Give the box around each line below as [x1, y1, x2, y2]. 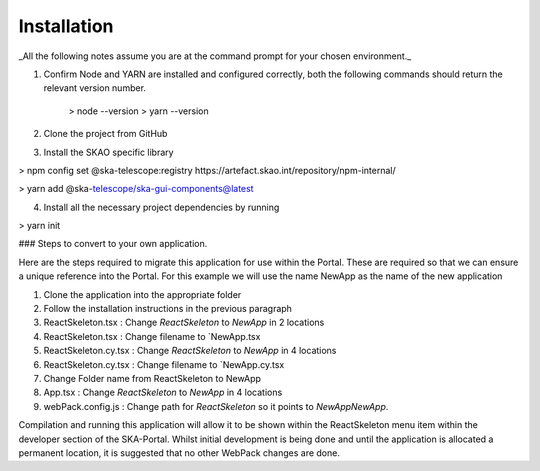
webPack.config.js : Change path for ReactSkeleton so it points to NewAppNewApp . [43, 400, 389, 412]
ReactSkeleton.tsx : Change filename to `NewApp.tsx [43, 330, 261, 342]
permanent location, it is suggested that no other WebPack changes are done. [18, 446, 340, 459]
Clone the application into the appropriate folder [43, 288, 242, 300]
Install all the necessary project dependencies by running [43, 201, 280, 213]
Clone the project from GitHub [43, 128, 168, 140]
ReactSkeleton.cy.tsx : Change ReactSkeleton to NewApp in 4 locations [43, 345, 337, 357]
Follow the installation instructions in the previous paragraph [43, 303, 292, 315]
